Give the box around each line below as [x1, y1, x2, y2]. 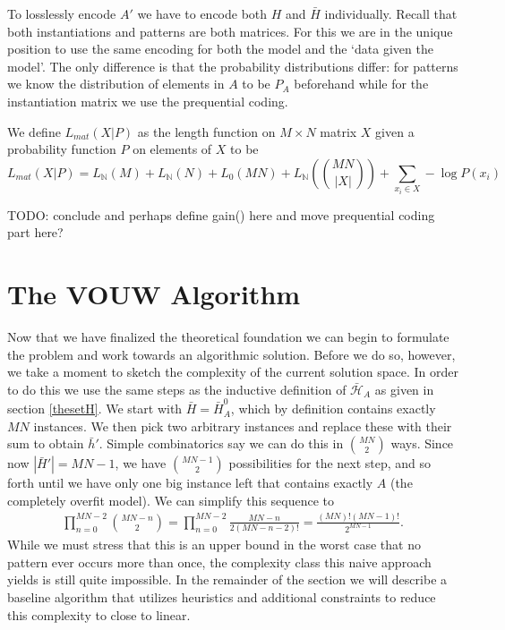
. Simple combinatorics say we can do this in [98, 434, 344, 453]
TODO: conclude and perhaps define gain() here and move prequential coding [7, 205, 435, 224]
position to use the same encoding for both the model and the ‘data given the [7, 39, 433, 58]
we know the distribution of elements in [7, 74, 225, 93]
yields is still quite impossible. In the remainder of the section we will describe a [7, 570, 448, 589]
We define [7, 122, 61, 140]
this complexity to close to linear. [7, 605, 191, 624]
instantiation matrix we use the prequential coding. [7, 91, 288, 110]
